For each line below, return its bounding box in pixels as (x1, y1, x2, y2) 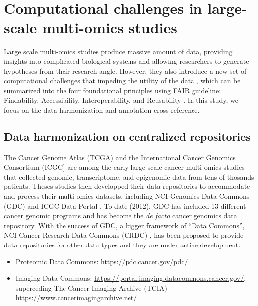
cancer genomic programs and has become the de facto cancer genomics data (4, 210, 237, 221)
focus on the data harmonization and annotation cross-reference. (4, 104, 200, 115)
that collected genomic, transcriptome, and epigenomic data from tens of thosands (4, 171, 254, 182)
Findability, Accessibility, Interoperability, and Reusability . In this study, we (4, 95, 238, 105)
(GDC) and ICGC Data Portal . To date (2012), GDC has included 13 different (4, 200, 246, 211)
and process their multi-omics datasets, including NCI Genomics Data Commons (4, 191, 250, 201)
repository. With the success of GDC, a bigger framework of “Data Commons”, (4, 220, 245, 230)
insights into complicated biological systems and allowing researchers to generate (4, 56, 249, 66)
